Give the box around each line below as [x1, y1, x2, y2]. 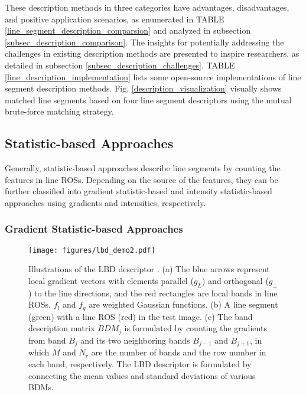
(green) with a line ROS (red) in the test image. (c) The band [28, 310, 253, 322]
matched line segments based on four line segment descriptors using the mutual [5, 93, 292, 106]
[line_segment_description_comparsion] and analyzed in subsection [5, 24, 251, 37]
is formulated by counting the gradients [124, 322, 267, 334]
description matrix [28, 322, 95, 334]
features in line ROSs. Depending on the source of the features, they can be [5, 173, 278, 185]
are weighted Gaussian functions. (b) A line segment [89, 298, 278, 311]
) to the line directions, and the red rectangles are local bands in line [28, 286, 278, 299]
